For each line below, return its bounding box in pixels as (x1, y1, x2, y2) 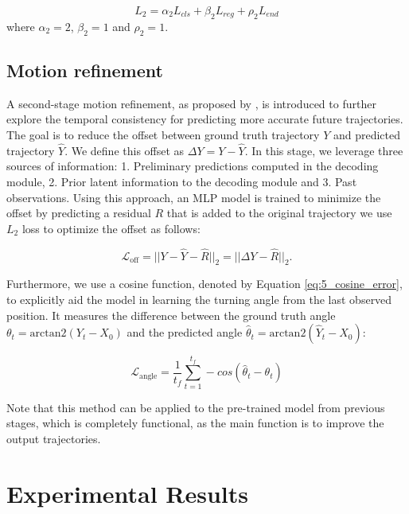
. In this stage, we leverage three (244, 142, 403, 158)
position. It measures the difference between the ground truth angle (6, 306, 336, 323)
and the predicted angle (127, 324, 243, 341)
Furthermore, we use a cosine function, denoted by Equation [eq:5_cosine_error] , (6, 275, 403, 292)
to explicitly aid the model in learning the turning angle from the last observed (6, 290, 392, 307)
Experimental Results (6, 477, 248, 509)
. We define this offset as (64, 142, 185, 158)
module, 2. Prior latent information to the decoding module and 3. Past (6, 173, 357, 189)
